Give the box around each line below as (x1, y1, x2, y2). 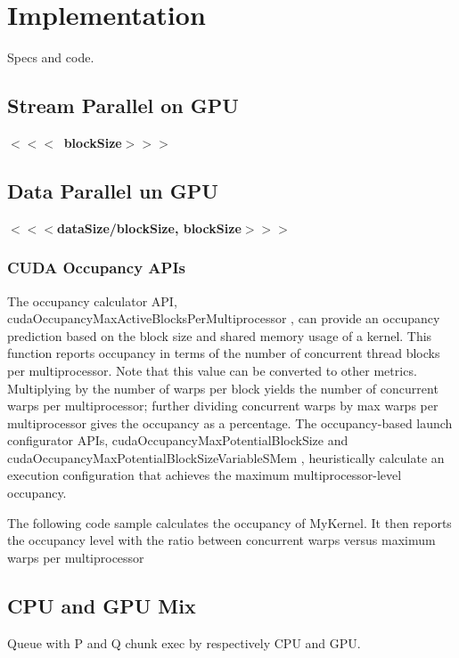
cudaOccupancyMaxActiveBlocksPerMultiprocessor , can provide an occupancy (7, 309, 440, 328)
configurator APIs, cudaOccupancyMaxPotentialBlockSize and (7, 431, 348, 450)
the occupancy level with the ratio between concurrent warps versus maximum (7, 531, 436, 549)
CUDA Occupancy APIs (7, 256, 186, 279)
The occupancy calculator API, (7, 291, 177, 310)
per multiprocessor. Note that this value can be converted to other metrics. (7, 361, 417, 379)
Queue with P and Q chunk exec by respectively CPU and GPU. (7, 633, 361, 652)
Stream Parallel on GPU (7, 92, 239, 119)
